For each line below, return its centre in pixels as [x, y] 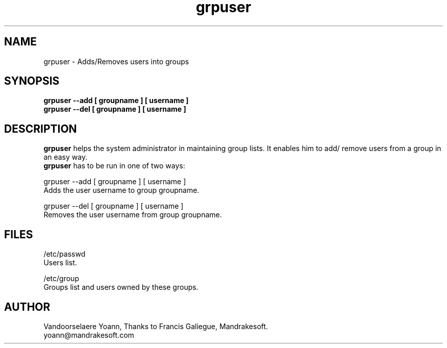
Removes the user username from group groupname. [133, 215]
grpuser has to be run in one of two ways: [114, 166]
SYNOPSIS [32, 81]
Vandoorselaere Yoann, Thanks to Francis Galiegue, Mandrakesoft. [156, 326]
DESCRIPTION [41, 129]
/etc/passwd [65, 254]
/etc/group [61, 279]
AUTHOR [27, 307]
